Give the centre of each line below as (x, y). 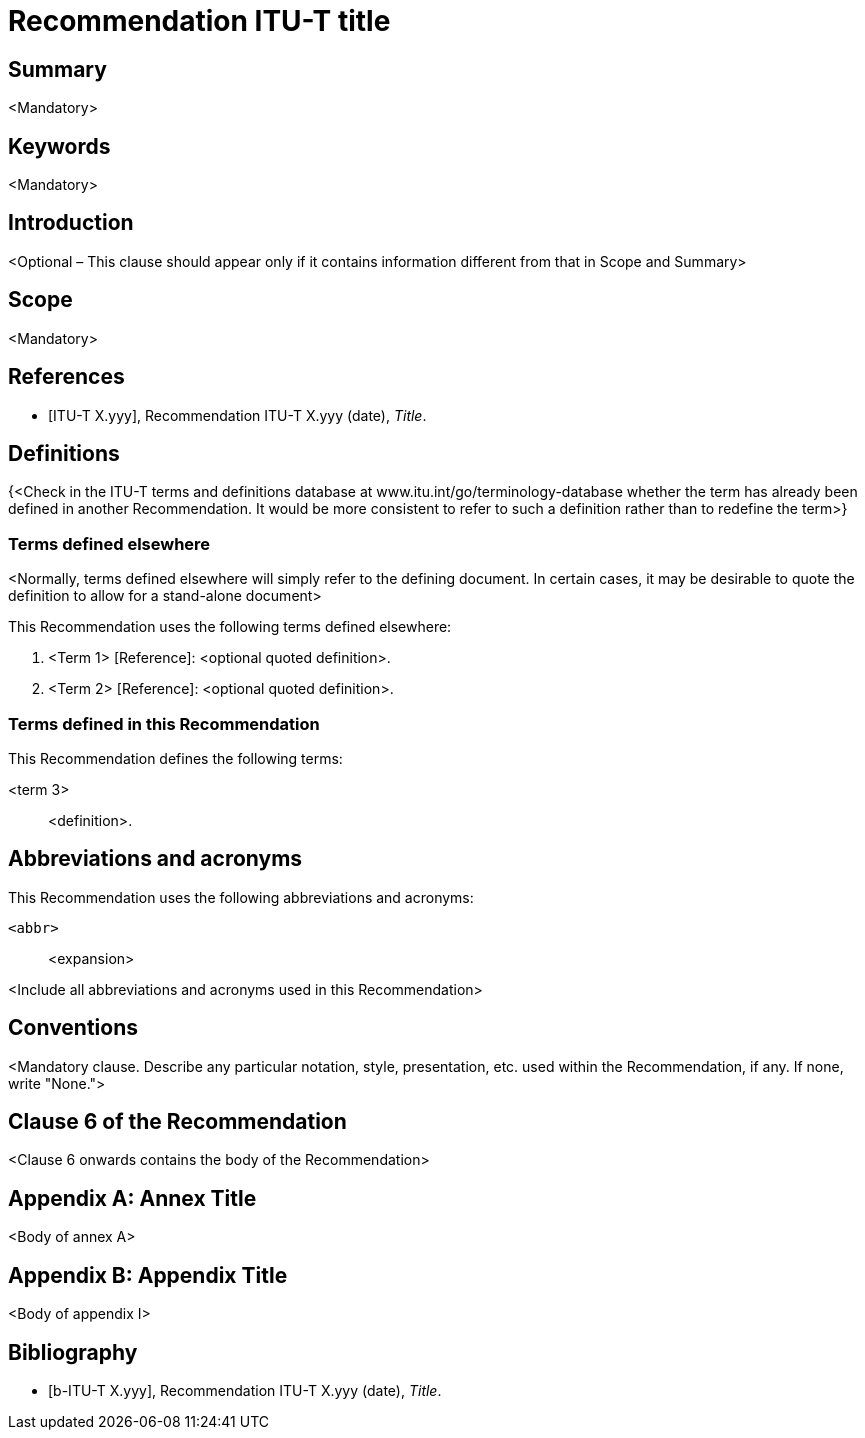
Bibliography (73, 1352)
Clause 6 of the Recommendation (177, 1121)
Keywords (59, 146)
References (66, 377)
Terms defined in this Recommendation (164, 723)
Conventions (73, 1028)
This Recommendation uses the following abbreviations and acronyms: (241, 897)
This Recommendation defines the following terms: (175, 758)
